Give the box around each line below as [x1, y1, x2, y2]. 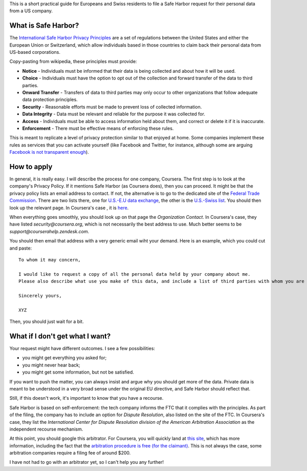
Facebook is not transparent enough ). [9, 149, 89, 155]
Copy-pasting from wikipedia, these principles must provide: [9, 58, 137, 65]
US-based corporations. [9, 49, 61, 55]
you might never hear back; [22, 362, 80, 368]
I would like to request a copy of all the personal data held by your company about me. [18, 271, 251, 277]
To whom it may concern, [18, 257, 81, 262]
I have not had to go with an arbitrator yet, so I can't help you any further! [9, 459, 164, 465]
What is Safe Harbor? [9, 21, 79, 30]
